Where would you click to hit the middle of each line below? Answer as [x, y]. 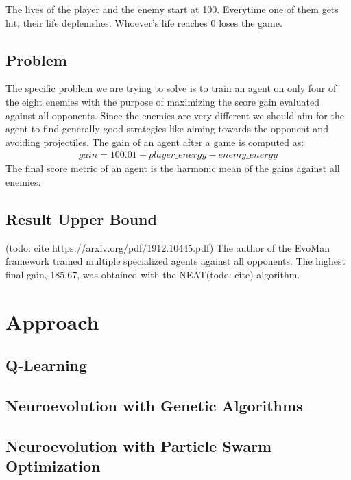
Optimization [53, 466]
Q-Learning [47, 365]
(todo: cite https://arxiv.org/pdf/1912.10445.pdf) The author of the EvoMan [168, 247]
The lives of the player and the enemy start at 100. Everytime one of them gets [172, 9]
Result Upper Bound [81, 218]
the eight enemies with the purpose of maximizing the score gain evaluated [162, 101]
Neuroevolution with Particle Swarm [139, 445]
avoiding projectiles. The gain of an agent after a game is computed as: [155, 142]
